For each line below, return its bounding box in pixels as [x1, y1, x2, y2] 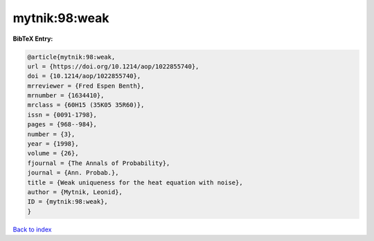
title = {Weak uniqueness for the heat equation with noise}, [27, 178, 243, 186]
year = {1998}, [27, 140, 79, 148]
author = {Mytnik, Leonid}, [27, 189, 123, 196]
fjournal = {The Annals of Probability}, [27, 159, 170, 167]
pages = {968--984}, [27, 121, 97, 128]
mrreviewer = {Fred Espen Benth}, [27, 81, 145, 90]
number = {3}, [27, 130, 75, 138]
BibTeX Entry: [12, 35, 53, 43]
